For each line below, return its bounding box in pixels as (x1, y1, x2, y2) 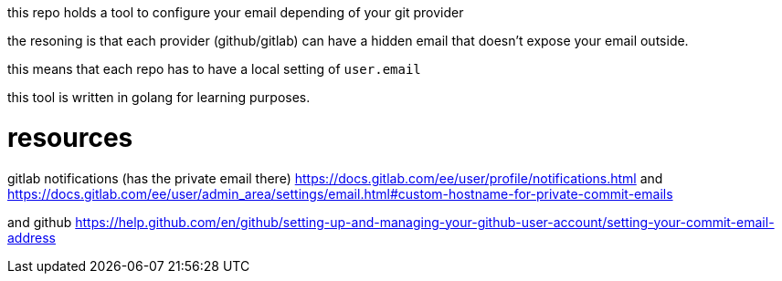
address (7, 229, 56, 245)
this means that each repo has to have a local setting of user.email (7, 61, 421, 77)
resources (7, 121, 133, 153)
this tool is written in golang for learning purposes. (7, 89, 311, 105)
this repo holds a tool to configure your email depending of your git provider (7, 5, 464, 20)
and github (7, 213, 72, 230)
